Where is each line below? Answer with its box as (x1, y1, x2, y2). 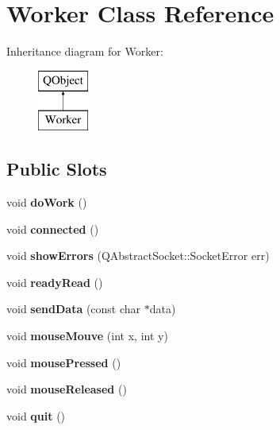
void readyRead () (6, 273, 103, 290)
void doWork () (6, 194, 87, 211)
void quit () (6, 407, 66, 424)
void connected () (6, 220, 99, 237)
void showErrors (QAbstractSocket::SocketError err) (6, 247, 270, 264)
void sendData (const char (6, 300, 141, 317)
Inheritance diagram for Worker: (6, 43, 163, 60)
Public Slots (6, 157, 107, 181)
